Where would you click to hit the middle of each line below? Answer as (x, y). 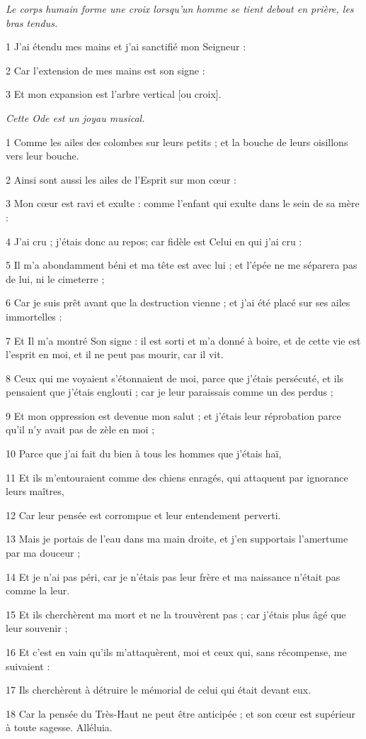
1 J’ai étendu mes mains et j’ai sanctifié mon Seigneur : (126, 46)
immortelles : (34, 316)
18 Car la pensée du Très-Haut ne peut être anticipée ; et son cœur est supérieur (181, 713)
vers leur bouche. (42, 156)
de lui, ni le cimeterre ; (55, 278)
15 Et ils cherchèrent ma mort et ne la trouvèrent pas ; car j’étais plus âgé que (176, 614)
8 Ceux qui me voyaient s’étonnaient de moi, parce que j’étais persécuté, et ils (175, 378)
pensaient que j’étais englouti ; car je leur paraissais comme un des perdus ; (170, 392)
